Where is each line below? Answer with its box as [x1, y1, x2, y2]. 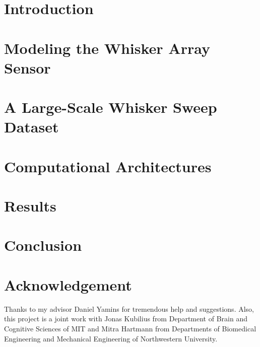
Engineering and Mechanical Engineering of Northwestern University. [4, 333, 218, 343]
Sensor [4, 57, 51, 78]
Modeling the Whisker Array [4, 37, 210, 58]
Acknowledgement [4, 274, 132, 295]
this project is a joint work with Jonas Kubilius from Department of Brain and [4, 313, 247, 324]
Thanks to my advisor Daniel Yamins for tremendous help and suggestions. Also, [4, 303, 254, 314]
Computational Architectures [4, 156, 212, 176]
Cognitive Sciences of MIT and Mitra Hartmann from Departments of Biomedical [4, 323, 256, 333]
